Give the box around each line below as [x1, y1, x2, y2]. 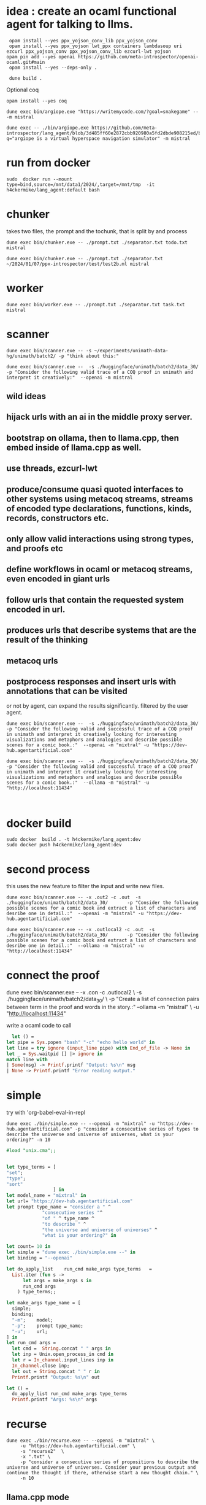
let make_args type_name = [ [6, 1300, 81, 1306]
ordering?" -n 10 [6, 1137, 51, 1143]
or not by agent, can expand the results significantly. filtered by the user [6, 702, 189, 710]
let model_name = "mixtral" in [6, 1193, 86, 1199]
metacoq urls [6, 656, 58, 666]
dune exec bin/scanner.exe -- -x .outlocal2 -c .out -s [6, 927, 155, 933]
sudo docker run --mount [6, 176, 72, 182]
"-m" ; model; [12, 1317, 53, 1323]
